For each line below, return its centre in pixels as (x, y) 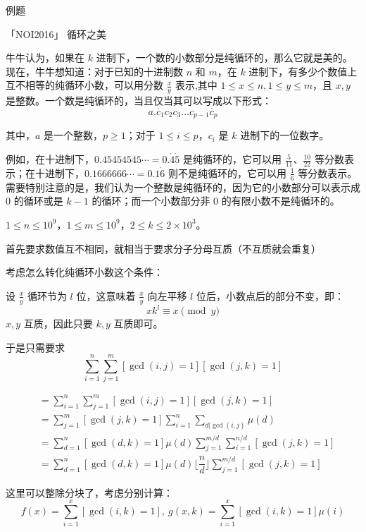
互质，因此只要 (58, 324)
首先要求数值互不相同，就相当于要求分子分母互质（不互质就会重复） (163, 248)
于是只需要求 (35, 347)
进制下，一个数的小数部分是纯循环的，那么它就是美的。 (224, 58)
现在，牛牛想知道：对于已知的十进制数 (94, 71)
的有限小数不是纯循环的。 (280, 201)
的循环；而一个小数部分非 (151, 201)
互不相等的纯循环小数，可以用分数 (84, 85)
